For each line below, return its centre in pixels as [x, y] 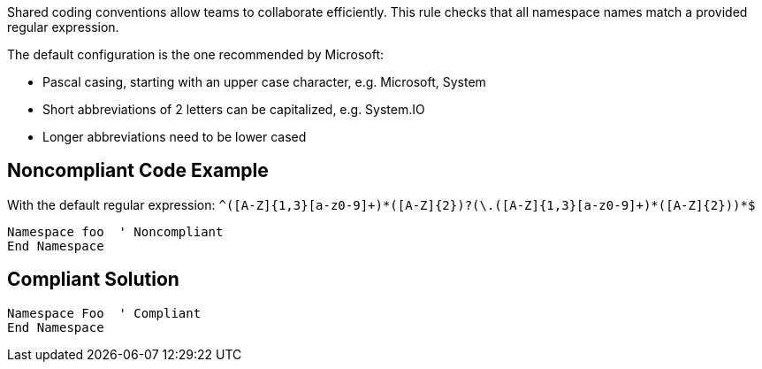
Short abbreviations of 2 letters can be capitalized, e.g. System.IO [234, 109]
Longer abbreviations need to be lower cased [175, 137]
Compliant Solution [93, 280]
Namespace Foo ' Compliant [104, 313]
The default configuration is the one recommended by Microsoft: [196, 54]
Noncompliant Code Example [138, 171]
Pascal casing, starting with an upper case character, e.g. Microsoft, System [264, 82]
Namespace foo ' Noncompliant [115, 231]
